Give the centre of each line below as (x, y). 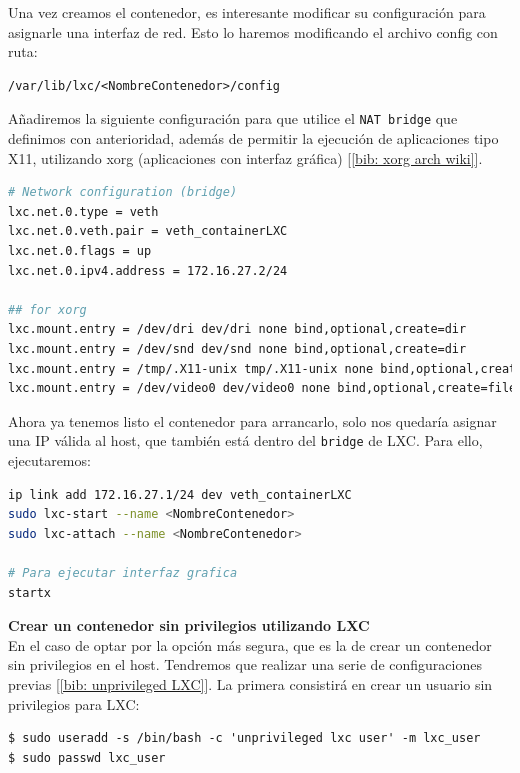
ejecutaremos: (49, 460)
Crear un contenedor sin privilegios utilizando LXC (189, 625)
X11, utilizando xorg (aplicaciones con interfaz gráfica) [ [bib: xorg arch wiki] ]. (245, 157)
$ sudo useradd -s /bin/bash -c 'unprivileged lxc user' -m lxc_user (244, 738)
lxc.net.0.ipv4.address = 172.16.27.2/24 (148, 270)
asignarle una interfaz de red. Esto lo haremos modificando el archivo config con (253, 31)
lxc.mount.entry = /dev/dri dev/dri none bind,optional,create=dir (237, 329)
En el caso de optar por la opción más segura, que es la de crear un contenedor (250, 644)
